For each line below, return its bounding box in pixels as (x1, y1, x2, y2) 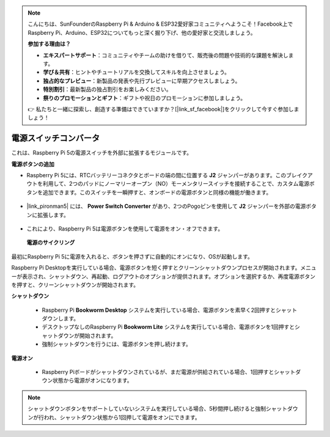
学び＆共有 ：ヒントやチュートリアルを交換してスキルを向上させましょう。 (43, 68, 230, 76)
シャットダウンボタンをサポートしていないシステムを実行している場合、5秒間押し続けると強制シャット (28, 405, 288, 413)
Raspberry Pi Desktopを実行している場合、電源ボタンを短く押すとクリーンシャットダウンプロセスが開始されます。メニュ (11, 264, 317, 271)
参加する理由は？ (28, 40, 71, 48)
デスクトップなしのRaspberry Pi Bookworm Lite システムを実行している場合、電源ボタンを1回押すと (42, 323, 295, 331)
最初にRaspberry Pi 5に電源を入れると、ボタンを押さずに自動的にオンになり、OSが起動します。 (11, 252, 254, 260)
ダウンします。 (42, 315, 79, 322)
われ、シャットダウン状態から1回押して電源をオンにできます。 (43, 413, 201, 421)
